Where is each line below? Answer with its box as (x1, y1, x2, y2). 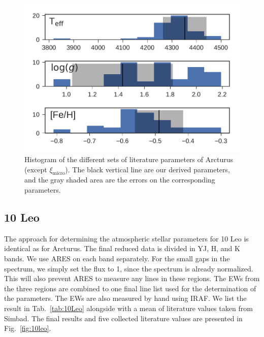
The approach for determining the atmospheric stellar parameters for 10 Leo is (4, 233, 249, 243)
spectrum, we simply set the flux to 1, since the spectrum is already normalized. (4, 263, 253, 273)
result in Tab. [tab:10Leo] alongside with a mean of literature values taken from (4, 303, 253, 314)
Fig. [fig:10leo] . (4, 323, 51, 333)
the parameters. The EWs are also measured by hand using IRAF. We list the (4, 293, 247, 303)
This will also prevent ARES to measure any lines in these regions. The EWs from (4, 273, 260, 284)
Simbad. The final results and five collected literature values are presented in (4, 313, 243, 323)
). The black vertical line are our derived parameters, (65, 164, 230, 174)
